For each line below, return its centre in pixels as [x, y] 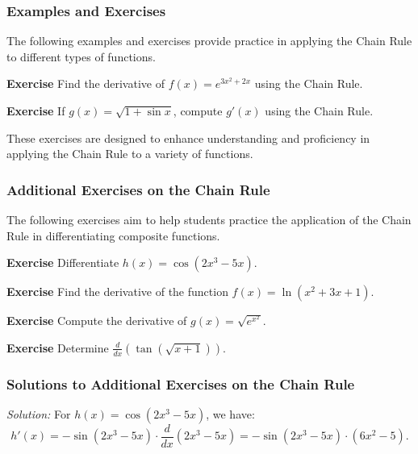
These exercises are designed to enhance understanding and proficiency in [188, 137]
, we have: [230, 414]
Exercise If [36, 110]
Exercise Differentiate [63, 262]
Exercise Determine [58, 347]
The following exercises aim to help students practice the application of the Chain [209, 219]
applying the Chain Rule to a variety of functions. [130, 154]
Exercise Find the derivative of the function [117, 292]
